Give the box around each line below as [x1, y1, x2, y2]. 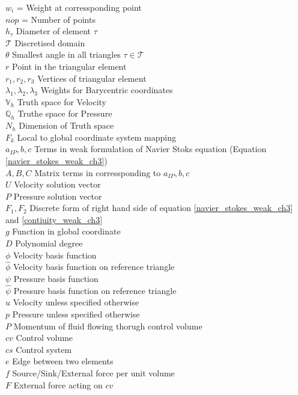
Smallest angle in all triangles [12, 48, 121, 61]
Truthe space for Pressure [17, 107, 112, 120]
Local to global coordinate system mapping [17, 130, 177, 143]
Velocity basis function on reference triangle [13, 260, 175, 273]
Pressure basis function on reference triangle [13, 284, 177, 296]
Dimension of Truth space [19, 119, 114, 132]
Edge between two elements [12, 355, 114, 367]
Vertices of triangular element [37, 72, 147, 84]
